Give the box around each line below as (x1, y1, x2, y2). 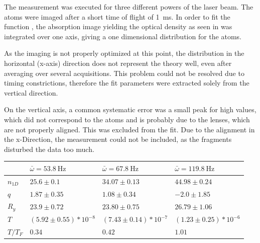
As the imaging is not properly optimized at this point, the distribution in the (4, 48, 244, 58)
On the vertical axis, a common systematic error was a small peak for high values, (4, 104, 256, 115)
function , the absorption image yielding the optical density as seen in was (4, 21, 232, 32)
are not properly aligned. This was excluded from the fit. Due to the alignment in (4, 124, 255, 134)
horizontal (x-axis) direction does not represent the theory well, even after (4, 57, 232, 68)
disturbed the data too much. (4, 143, 94, 154)
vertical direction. (4, 87, 58, 98)
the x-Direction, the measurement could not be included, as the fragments (4, 134, 232, 144)
